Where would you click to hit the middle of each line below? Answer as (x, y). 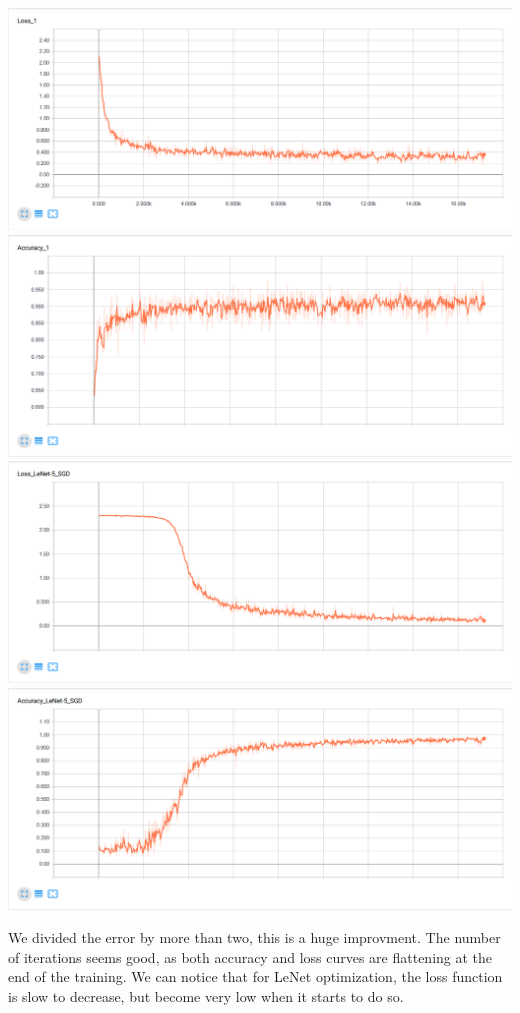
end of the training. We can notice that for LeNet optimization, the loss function (255, 976)
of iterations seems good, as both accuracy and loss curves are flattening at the (250, 956)
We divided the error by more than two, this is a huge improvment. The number (254, 937)
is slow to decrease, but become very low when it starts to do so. (206, 996)
